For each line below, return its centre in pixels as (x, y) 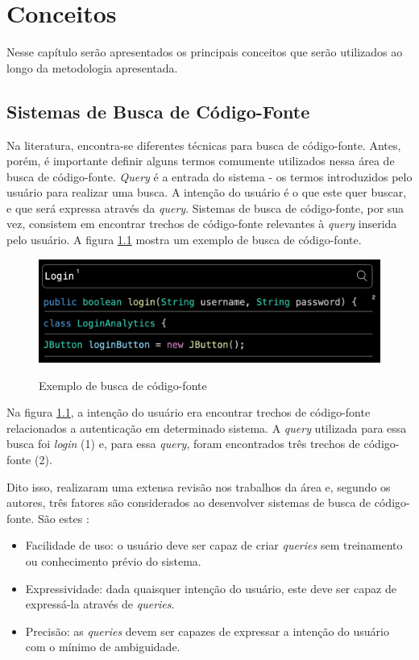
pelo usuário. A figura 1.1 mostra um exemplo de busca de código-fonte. (184, 240)
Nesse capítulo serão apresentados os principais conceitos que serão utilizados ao (205, 52)
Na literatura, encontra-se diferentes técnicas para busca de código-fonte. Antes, (204, 145)
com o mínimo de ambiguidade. (103, 647)
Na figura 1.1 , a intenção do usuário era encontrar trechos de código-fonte (189, 412)
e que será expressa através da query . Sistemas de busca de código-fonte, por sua (205, 208)
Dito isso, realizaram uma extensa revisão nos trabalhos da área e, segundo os (199, 486)
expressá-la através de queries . (100, 604)
